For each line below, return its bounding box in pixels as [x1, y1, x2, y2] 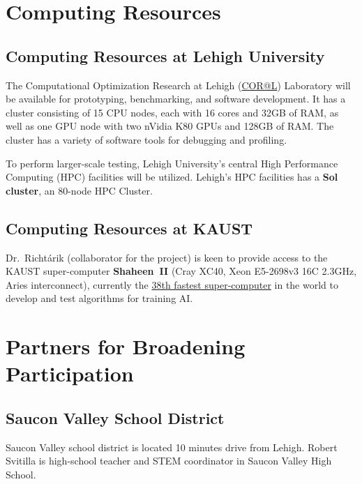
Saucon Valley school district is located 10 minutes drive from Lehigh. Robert [6, 439, 338, 454]
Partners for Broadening [6, 332, 246, 361]
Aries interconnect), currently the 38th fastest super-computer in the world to [6, 277, 338, 292]
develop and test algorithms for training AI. [6, 291, 193, 305]
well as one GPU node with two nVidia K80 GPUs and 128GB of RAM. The [6, 119, 334, 133]
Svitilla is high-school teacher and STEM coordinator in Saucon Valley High [6, 453, 332, 468]
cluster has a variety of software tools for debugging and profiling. [6, 132, 287, 146]
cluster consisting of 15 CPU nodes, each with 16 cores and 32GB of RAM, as [6, 105, 339, 119]
